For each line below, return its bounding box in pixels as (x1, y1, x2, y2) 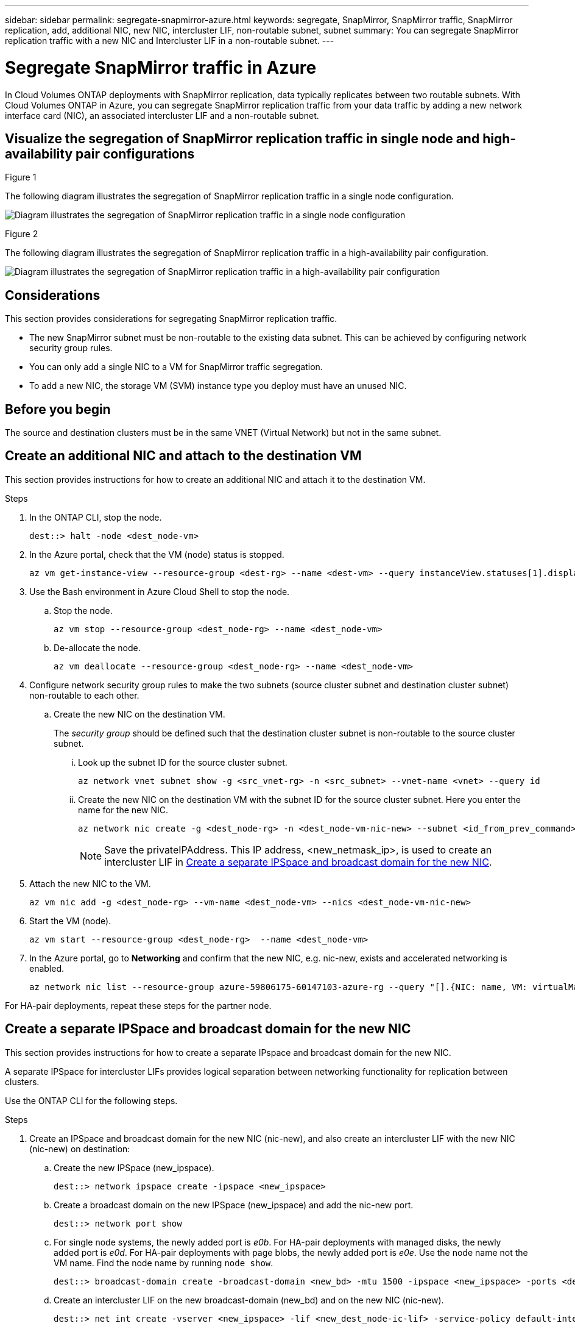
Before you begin (5, 401, 111, 417)
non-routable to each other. (29, 689, 139, 700)
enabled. (29, 963, 65, 974)
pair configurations (76, 146, 195, 162)
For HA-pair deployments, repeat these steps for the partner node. (5, 1000, 272, 1011)
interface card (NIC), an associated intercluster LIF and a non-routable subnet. (5, 110, 319, 121)
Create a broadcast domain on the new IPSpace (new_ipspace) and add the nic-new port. (54, 1199, 414, 1210)
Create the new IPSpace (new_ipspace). (54, 1162, 214, 1173)
